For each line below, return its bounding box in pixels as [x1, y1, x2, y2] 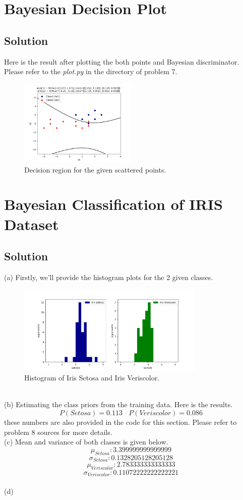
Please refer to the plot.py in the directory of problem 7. [4, 66, 177, 77]
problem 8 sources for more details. [4, 426, 112, 437]
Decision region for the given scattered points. [24, 164, 166, 175]
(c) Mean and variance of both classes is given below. [4, 436, 168, 447]
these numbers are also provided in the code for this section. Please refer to [4, 417, 237, 427]
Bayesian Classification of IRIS [4, 194, 223, 214]
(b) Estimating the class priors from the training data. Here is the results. [4, 399, 232, 410]
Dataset [4, 213, 59, 234]
